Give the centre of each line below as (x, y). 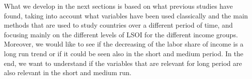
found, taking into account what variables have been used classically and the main (126, 15)
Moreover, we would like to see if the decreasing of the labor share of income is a (124, 44)
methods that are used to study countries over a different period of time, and (118, 25)
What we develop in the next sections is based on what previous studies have (118, 6)
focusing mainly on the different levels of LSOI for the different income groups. (121, 34)
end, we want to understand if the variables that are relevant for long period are (123, 63)
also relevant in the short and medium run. (68, 72)
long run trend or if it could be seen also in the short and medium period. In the (124, 53)
